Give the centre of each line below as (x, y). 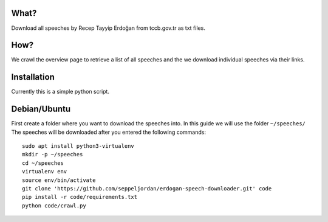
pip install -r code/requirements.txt (80, 197)
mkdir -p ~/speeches (53, 154)
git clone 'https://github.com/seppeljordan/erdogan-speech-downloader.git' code (147, 188)
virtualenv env (45, 172)
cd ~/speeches (43, 163)
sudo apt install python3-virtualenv (78, 146)
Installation (33, 77)
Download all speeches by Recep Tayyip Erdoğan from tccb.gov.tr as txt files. (108, 28)
